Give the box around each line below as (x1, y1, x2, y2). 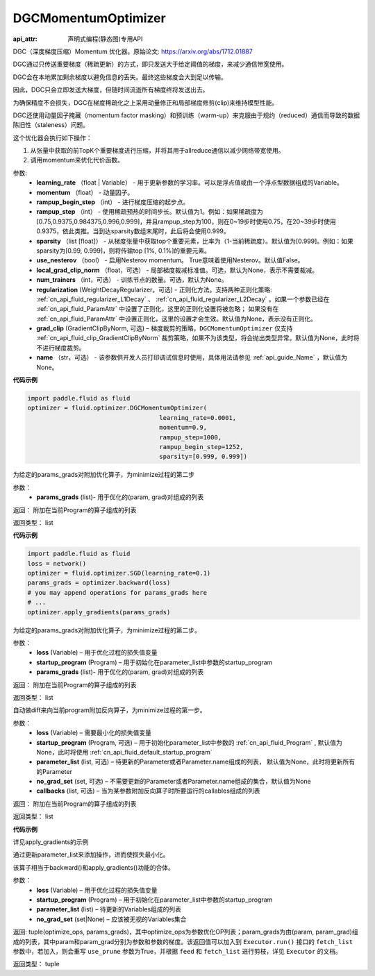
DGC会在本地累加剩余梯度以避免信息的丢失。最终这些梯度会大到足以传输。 (12, 73, 227, 81)
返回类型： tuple (12, 960, 60, 968)
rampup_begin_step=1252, (159, 443, 244, 451)
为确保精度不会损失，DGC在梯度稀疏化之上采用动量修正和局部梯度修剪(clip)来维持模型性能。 (12, 98, 278, 107)
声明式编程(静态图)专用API (67, 35, 143, 43)
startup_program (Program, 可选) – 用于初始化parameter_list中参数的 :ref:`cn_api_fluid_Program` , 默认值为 (36, 738, 343, 746)
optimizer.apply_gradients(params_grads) (27, 608, 171, 616)
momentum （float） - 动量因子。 (36, 188, 134, 196)
